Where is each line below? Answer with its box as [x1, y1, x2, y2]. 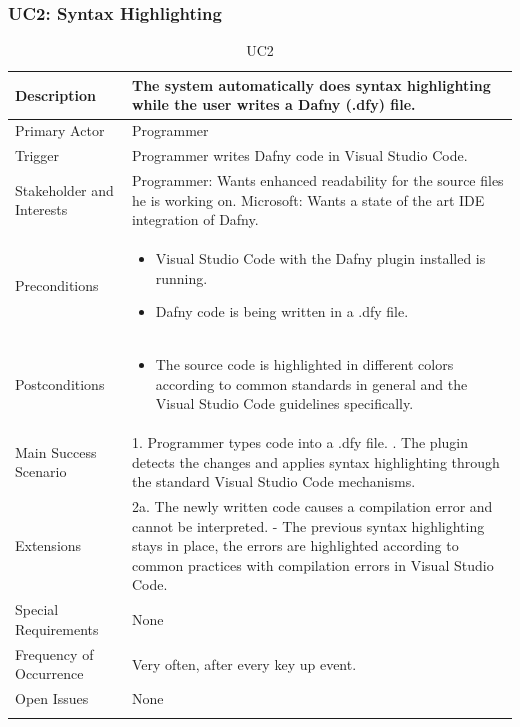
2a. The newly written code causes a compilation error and [131, 496, 493, 517]
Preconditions [15, 274, 99, 295]
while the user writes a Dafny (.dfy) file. [131, 94, 416, 115]
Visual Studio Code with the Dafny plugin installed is [155, 247, 486, 268]
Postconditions [15, 373, 105, 394]
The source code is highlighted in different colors [155, 354, 454, 374]
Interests [15, 199, 68, 220]
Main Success [15, 441, 97, 462]
